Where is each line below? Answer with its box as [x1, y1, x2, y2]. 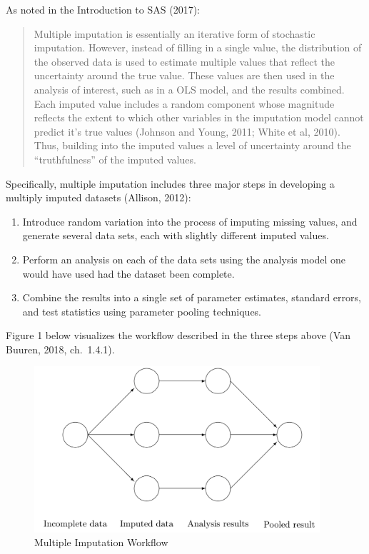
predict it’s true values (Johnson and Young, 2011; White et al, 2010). [34, 124, 340, 138]
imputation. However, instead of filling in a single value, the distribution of [34, 40, 362, 55]
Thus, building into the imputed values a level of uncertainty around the [34, 138, 351, 153]
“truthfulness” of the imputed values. [34, 151, 196, 166]
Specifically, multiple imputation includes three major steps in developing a [6, 176, 335, 191]
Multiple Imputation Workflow [34, 535, 168, 550]
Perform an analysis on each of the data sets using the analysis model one [22, 251, 346, 266]
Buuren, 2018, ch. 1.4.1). [6, 341, 115, 356]
